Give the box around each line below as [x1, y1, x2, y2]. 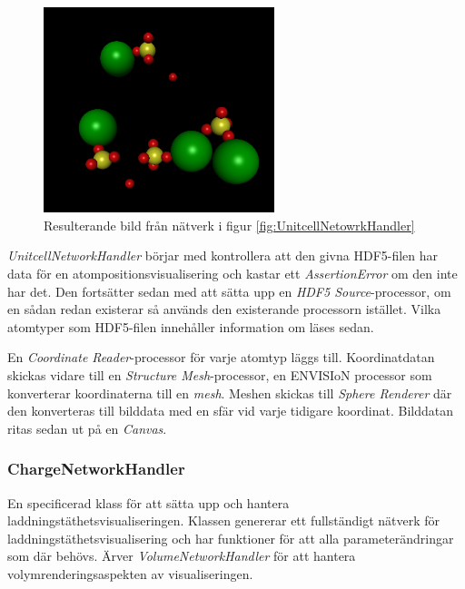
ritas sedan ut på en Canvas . [7, 418, 167, 437]
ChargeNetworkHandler [7, 457, 185, 480]
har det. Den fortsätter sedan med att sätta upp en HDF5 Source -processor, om [7, 281, 451, 300]
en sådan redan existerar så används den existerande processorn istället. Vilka [7, 299, 441, 319]
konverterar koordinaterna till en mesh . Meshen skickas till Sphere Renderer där [7, 383, 452, 402]
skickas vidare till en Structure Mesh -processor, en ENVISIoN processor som [7, 365, 432, 384]
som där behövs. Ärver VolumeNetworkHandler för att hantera [7, 546, 356, 565]
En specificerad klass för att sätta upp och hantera [7, 493, 290, 512]
